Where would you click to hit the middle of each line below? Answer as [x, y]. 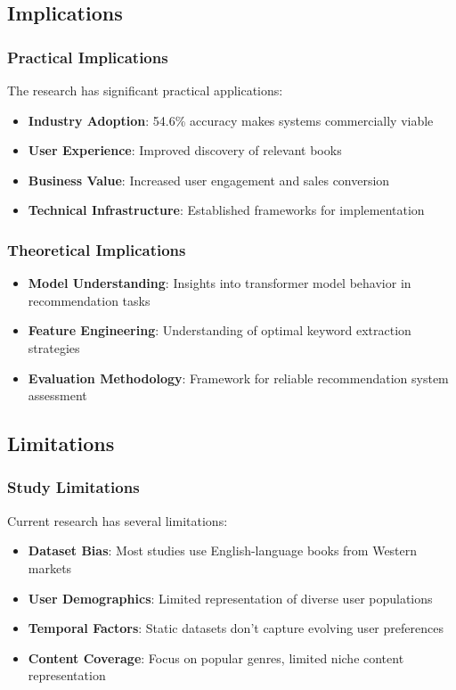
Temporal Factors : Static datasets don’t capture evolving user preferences [236, 628]
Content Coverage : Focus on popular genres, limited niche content [216, 657]
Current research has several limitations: [118, 520]
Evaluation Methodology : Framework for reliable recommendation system [238, 378]
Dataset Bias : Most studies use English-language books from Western [223, 550]
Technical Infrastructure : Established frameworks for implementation [226, 210]
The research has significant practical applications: [145, 90]
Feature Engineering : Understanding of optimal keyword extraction [220, 330]
